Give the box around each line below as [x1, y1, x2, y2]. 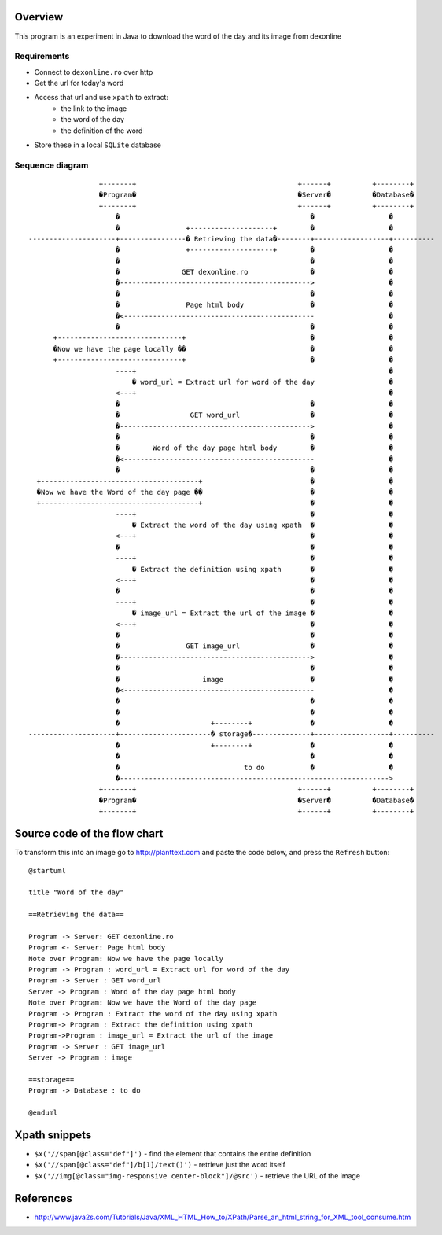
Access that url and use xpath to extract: [34, 93, 169, 102]
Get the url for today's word [34, 79, 124, 88]
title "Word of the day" [28, 888, 124, 897]
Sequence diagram [14, 160, 89, 171]
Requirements [14, 51, 70, 62]
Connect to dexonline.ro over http [34, 67, 153, 76]
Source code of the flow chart [14, 827, 164, 841]
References [14, 1192, 72, 1205]
